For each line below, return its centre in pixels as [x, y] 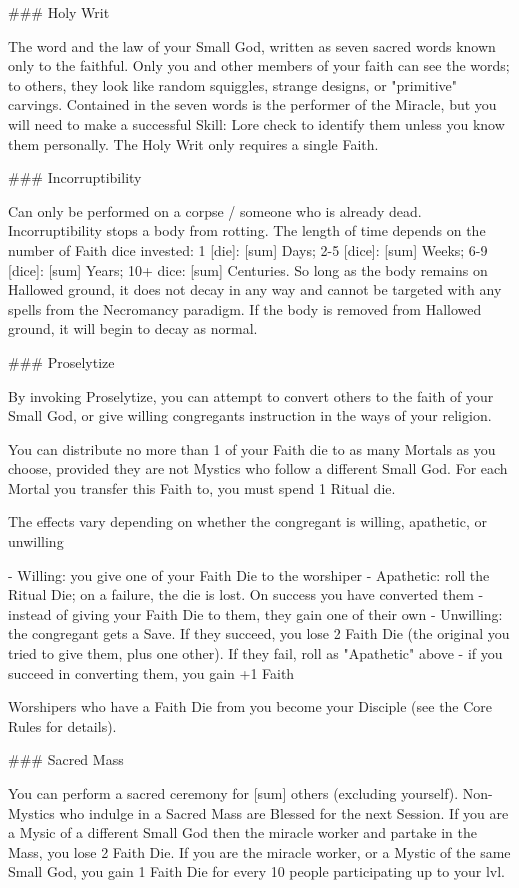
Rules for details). [62, 725]
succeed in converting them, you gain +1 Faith [151, 672]
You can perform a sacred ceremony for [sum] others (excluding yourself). [233, 793]
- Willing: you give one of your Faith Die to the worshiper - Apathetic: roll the [249, 574]
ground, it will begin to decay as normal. [133, 328]
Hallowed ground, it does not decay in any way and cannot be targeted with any [255, 289]
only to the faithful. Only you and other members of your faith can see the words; [259, 65]
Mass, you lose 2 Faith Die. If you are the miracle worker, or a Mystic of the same [259, 851]
